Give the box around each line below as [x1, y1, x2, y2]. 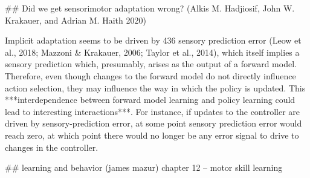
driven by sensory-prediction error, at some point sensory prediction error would [5, 117, 302, 130]
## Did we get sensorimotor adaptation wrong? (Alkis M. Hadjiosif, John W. [5, 2, 295, 14]
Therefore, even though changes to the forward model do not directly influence [5, 69, 296, 82]
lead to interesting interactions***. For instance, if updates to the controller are [5, 105, 300, 117]
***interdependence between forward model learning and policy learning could [5, 93, 295, 106]
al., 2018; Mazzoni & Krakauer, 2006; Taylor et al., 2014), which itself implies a [5, 45, 300, 58]
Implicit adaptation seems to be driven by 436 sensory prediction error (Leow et [5, 34, 302, 47]
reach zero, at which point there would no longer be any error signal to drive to [5, 128, 299, 141]
